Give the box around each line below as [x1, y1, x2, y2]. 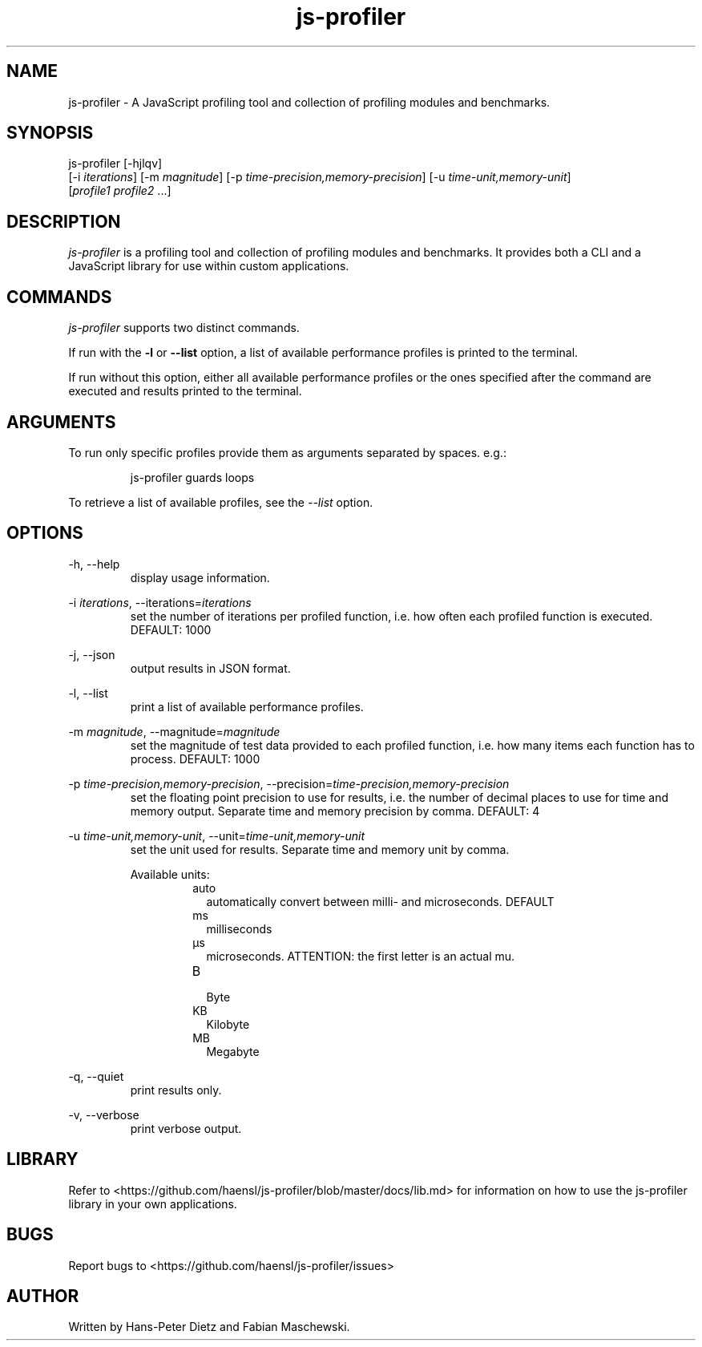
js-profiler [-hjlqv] [68, 156, 163, 171]
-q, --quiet [68, 1069, 124, 1083]
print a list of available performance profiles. [130, 699, 364, 714]
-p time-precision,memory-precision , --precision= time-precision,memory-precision [68, 776, 510, 791]
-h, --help [68, 556, 120, 571]
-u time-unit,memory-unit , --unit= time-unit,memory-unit [68, 828, 365, 843]
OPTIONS [6, 523, 83, 544]
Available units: [130, 867, 210, 881]
